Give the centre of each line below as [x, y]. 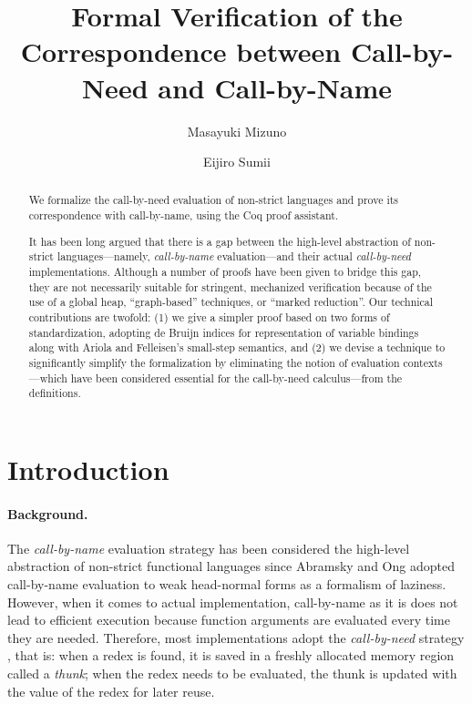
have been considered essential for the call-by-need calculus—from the [236, 378]
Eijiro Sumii [237, 162]
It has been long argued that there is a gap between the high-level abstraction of [220, 241]
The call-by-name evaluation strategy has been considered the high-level [209, 548]
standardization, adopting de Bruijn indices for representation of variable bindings [224, 332]
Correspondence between [181, 51]
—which [48, 378]
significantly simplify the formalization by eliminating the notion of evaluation [214, 362]
